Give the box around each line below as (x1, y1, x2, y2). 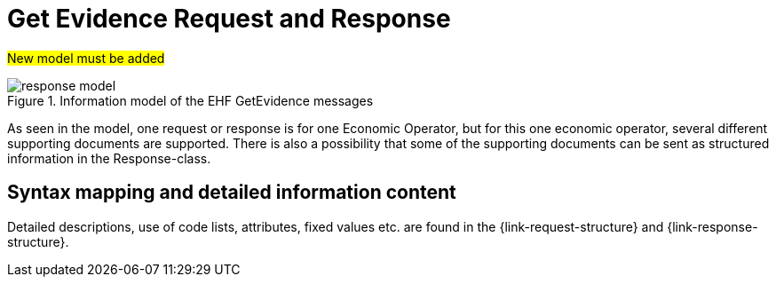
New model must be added (7, 50, 165, 66)
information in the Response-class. (7, 150, 211, 166)
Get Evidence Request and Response (7, 4, 451, 34)
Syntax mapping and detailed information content (7, 181, 456, 204)
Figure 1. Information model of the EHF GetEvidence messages (7, 92, 374, 108)
